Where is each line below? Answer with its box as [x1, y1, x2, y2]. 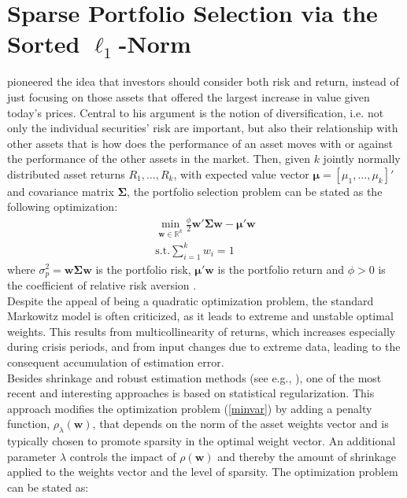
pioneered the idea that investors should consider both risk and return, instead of [7, 73, 399, 90]
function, [7, 415, 50, 432]
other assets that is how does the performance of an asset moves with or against [7, 135, 393, 151]
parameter [7, 448, 57, 464]
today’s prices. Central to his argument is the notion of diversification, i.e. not [7, 104, 384, 120]
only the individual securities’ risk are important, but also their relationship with [7, 120, 398, 136]
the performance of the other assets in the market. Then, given [7, 150, 310, 167]
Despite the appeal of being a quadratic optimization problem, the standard [7, 292, 374, 308]
